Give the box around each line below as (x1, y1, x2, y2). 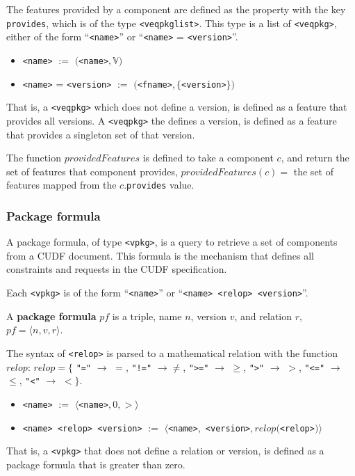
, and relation (234, 308, 292, 323)
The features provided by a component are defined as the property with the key (6, 2, 346, 16)
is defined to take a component (142, 150, 274, 165)
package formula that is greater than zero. (6, 457, 185, 471)
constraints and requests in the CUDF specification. (6, 262, 227, 276)
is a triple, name (112, 308, 182, 323)
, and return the (281, 150, 349, 165)
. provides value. (124, 177, 195, 192)
